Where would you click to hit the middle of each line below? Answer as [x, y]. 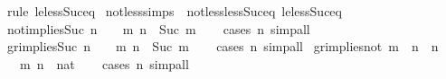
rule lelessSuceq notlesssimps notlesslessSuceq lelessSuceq [174, 11]
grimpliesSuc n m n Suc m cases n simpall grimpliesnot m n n [223, 46]
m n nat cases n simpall [104, 63]
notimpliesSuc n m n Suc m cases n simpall [158, 28]
